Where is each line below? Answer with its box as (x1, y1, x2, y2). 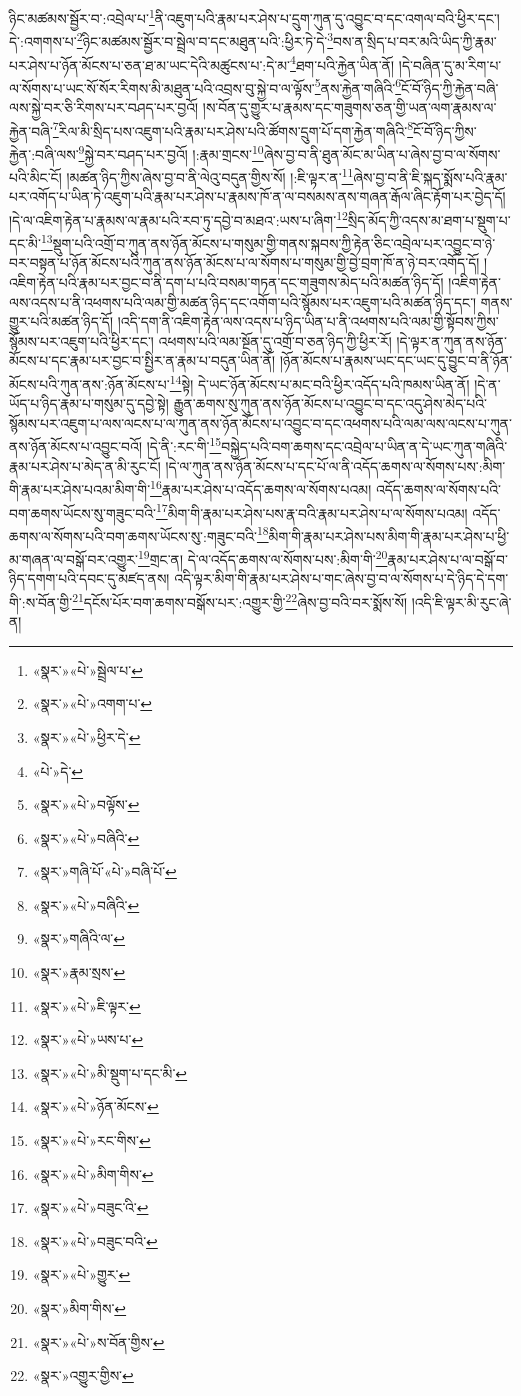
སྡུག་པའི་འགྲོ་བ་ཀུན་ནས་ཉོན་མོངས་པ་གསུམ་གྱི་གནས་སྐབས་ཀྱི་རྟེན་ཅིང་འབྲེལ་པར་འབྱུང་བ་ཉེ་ (52, 232, 496, 253)
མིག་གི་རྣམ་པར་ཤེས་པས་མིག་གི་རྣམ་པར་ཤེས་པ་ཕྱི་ (268, 525, 510, 546)
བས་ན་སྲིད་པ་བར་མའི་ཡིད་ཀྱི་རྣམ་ (333, 30, 497, 51)
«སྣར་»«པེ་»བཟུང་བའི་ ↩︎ (32, 1230, 158, 1251)
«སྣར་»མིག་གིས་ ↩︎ (32, 1298, 127, 1318)
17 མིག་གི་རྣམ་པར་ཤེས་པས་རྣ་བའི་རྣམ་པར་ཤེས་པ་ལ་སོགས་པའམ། (156, 499, 468, 523)
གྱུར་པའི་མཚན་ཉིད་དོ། (9, 311, 114, 332)
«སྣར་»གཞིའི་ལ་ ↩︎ (32, 928, 126, 949)
